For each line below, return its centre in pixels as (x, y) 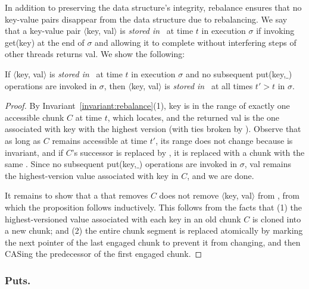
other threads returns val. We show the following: (95, 54)
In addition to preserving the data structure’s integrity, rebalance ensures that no (153, 7)
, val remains (268, 164)
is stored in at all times (209, 85)
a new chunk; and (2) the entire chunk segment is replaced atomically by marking (154, 230)
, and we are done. (221, 175)
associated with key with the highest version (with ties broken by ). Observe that (153, 129)
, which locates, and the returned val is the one (193, 117)
